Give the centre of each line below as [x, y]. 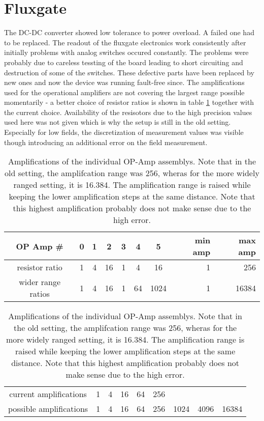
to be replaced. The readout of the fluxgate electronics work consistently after [125, 42]
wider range [40, 282]
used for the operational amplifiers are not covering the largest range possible [124, 92]
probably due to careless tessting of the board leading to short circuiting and [124, 62]
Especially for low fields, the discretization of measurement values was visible [124, 132]
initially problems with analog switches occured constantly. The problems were [126, 52]
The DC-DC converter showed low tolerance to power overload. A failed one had [129, 32]
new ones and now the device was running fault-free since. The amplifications [124, 82]
